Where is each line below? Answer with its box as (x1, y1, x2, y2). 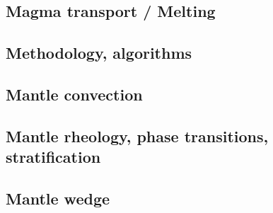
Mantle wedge (6, 187, 110, 209)
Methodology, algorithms (6, 42, 192, 64)
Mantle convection (6, 83, 143, 105)
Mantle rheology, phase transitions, (6, 125, 269, 146)
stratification (6, 146, 101, 168)
